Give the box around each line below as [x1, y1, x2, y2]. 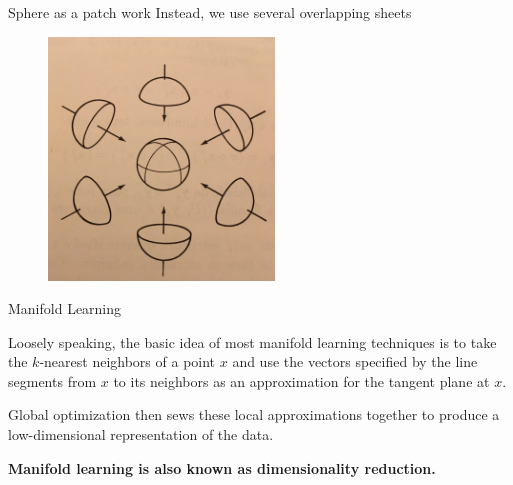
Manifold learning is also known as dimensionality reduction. [8, 457, 436, 478]
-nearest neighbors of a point [39, 351, 216, 372]
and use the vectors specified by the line [232, 351, 478, 372]
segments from [8, 370, 97, 391]
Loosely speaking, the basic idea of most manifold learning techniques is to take [8, 331, 497, 352]
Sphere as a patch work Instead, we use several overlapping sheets [8, 2, 412, 22]
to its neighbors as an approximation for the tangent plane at [113, 370, 490, 391]
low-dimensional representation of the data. [8, 424, 274, 445]
